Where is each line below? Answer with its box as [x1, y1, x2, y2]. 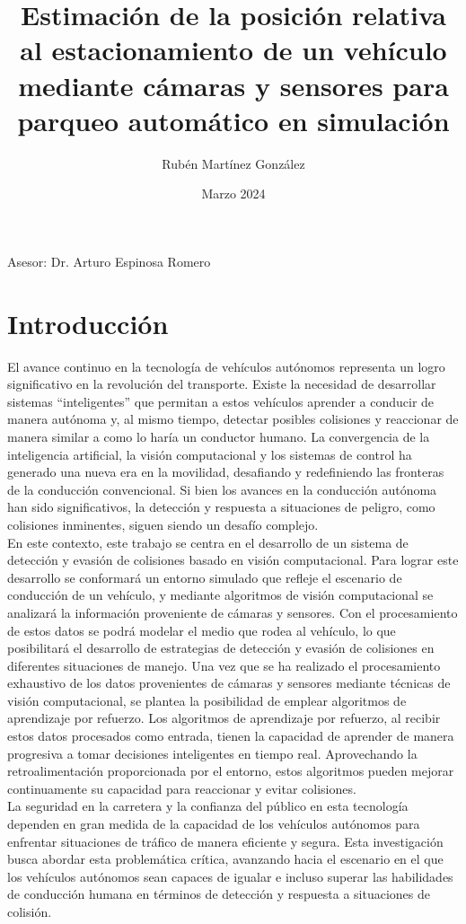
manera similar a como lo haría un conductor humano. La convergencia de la [7, 427, 430, 445]
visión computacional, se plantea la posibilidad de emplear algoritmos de [7, 691, 407, 709]
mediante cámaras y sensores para [18, 66, 449, 103]
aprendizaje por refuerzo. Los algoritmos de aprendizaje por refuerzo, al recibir [7, 708, 441, 727]
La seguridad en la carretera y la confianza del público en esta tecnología [7, 796, 409, 815]
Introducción [7, 304, 169, 341]
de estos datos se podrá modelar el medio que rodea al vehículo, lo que [7, 620, 396, 639]
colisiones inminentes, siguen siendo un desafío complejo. [7, 515, 319, 533]
